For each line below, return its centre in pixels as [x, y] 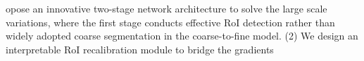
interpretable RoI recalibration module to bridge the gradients [140, 49]
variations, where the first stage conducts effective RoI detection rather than [170, 22]
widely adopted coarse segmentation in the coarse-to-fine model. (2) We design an [182, 36]
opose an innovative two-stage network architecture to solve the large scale [167, 8]
